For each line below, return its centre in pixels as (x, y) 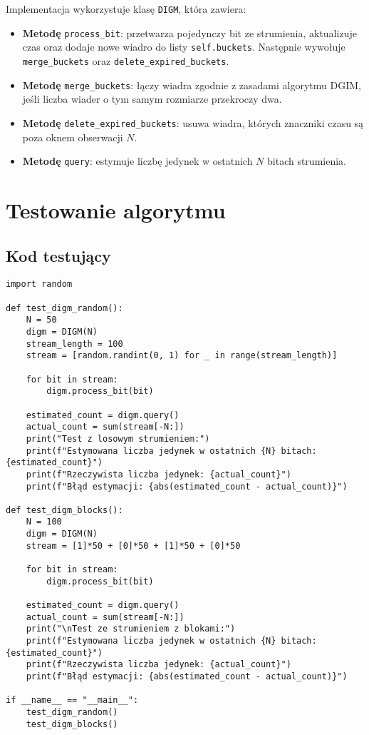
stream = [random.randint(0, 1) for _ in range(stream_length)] (182, 356)
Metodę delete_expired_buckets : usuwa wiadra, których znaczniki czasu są (193, 122)
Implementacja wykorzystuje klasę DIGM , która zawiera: (126, 9)
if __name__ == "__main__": (72, 700)
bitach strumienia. (307, 161)
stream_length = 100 (74, 344)
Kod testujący (58, 255)
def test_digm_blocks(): (64, 510)
